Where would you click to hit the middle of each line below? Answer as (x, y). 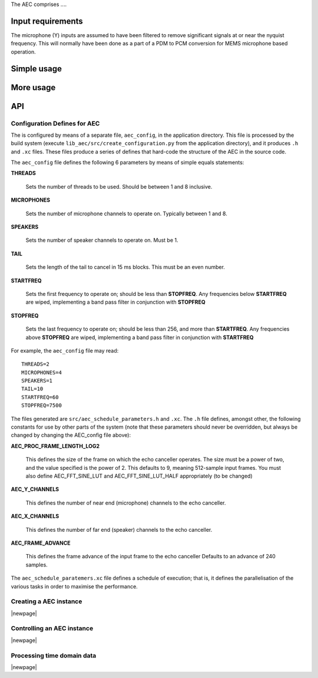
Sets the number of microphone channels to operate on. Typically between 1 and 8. (127, 213)
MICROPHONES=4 (42, 372)
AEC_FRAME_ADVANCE (41, 543)
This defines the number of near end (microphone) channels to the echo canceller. (126, 503)
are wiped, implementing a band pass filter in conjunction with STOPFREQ (115, 302)
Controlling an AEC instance (52, 628)
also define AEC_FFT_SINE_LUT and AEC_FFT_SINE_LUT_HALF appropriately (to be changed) (139, 476)
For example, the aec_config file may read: (65, 350)
